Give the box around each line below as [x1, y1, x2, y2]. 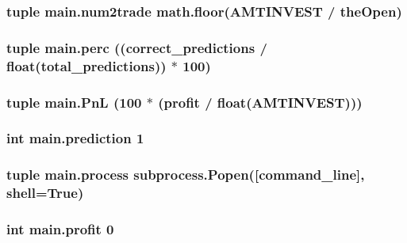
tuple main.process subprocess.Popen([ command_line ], [6, 165, 365, 184]
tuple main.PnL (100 [6, 92, 142, 112]
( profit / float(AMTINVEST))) [158, 92, 363, 112]
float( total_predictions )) [6, 55, 167, 75]
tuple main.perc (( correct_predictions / [6, 37, 267, 57]
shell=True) [6, 183, 84, 203]
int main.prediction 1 [6, 128, 144, 148]
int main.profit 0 [6, 218, 114, 238]
